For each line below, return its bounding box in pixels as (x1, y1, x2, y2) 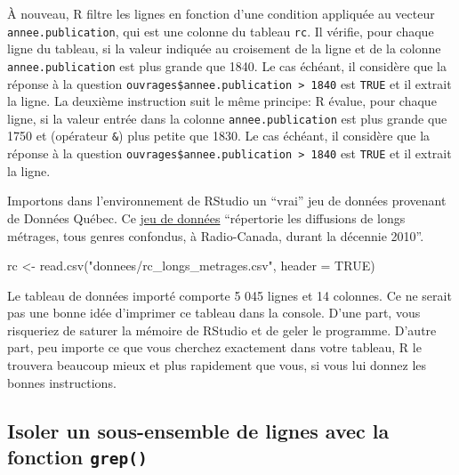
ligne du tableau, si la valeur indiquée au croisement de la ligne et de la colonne (7, 39, 441, 58)
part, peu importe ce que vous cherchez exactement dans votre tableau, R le (7, 338, 422, 357)
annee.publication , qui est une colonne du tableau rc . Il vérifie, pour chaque (7, 21, 434, 40)
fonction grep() (7, 443, 148, 471)
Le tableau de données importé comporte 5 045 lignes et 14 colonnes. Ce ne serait (7, 286, 452, 304)
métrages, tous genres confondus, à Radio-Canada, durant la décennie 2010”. (7, 226, 424, 245)
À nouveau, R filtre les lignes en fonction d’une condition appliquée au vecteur (7, 4, 435, 22)
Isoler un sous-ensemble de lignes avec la (7, 416, 390, 444)
